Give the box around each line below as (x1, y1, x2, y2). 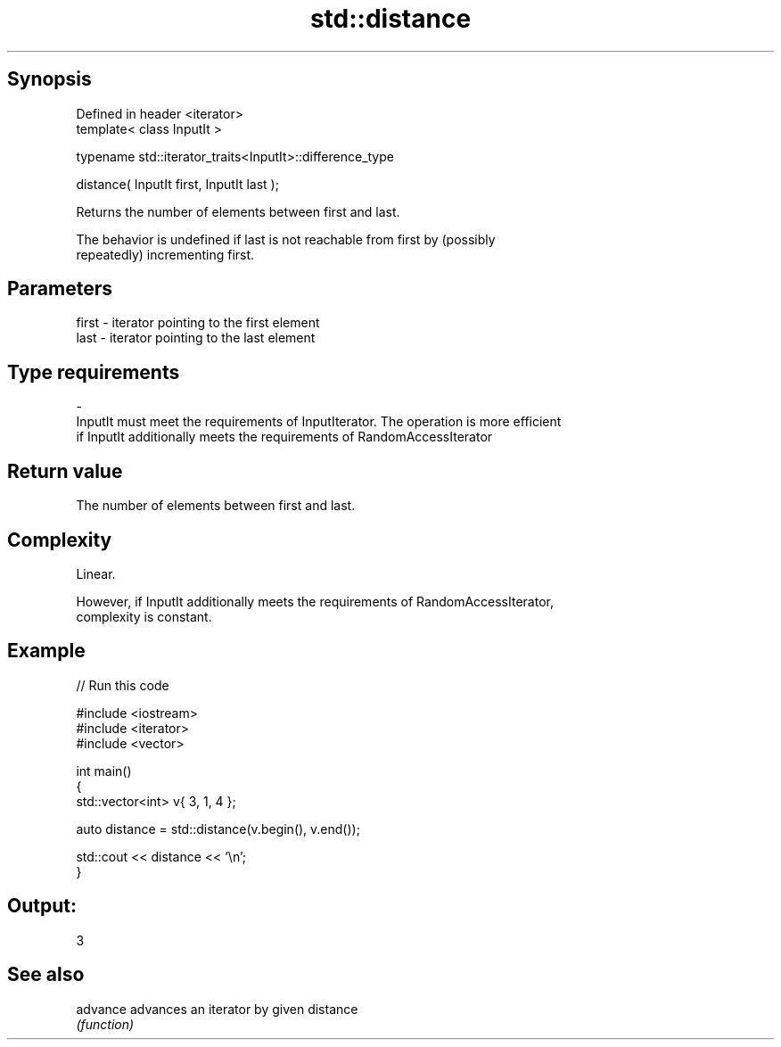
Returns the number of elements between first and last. (76, 203, 400, 219)
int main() (76, 763, 132, 779)
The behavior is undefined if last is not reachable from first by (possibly (76, 231, 496, 247)
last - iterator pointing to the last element (76, 330, 316, 346)
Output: (7, 894, 77, 918)
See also (7, 963, 85, 986)
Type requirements (7, 360, 180, 383)
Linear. (76, 565, 116, 581)
